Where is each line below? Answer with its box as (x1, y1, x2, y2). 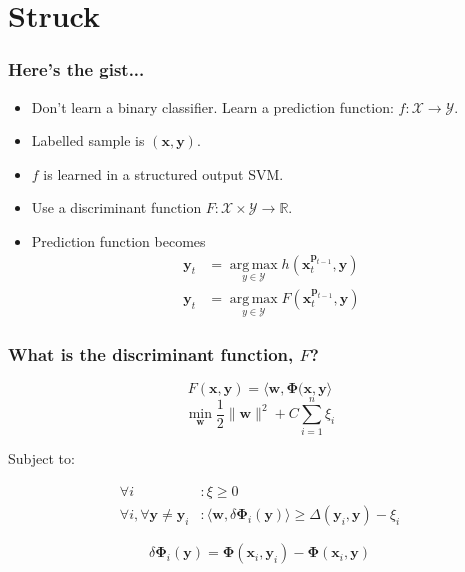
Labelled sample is (31, 130, 145, 151)
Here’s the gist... (8, 57, 145, 82)
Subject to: (8, 448, 75, 469)
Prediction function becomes (31, 230, 206, 251)
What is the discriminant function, (8, 341, 294, 366)
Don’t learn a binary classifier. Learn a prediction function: (31, 96, 394, 117)
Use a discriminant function (31, 197, 202, 218)
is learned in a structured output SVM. (43, 163, 284, 184)
